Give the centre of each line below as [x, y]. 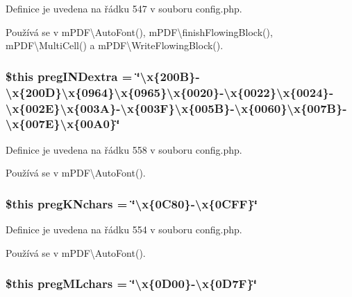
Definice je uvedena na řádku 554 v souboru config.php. [124, 229]
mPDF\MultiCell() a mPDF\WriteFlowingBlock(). [115, 45]
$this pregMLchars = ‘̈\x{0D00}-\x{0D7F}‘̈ [132, 283]
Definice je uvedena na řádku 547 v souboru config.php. [124, 8]
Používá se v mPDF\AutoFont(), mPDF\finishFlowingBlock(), [139, 31]
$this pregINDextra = [69, 76]
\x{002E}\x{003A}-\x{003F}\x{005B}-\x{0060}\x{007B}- [176, 108]
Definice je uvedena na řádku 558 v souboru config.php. [124, 149]
